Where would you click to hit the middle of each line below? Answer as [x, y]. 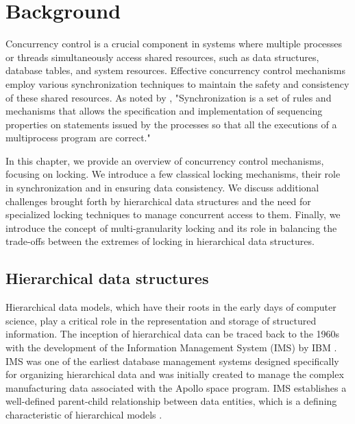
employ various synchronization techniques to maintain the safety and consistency [177, 83]
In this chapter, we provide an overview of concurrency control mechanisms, [165, 160]
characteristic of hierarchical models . [84, 414]
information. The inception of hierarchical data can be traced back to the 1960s [173, 334]
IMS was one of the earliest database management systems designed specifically [172, 361]
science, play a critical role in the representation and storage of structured [161, 320]
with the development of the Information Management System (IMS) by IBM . [171, 348]
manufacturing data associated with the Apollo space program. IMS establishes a [176, 387]
